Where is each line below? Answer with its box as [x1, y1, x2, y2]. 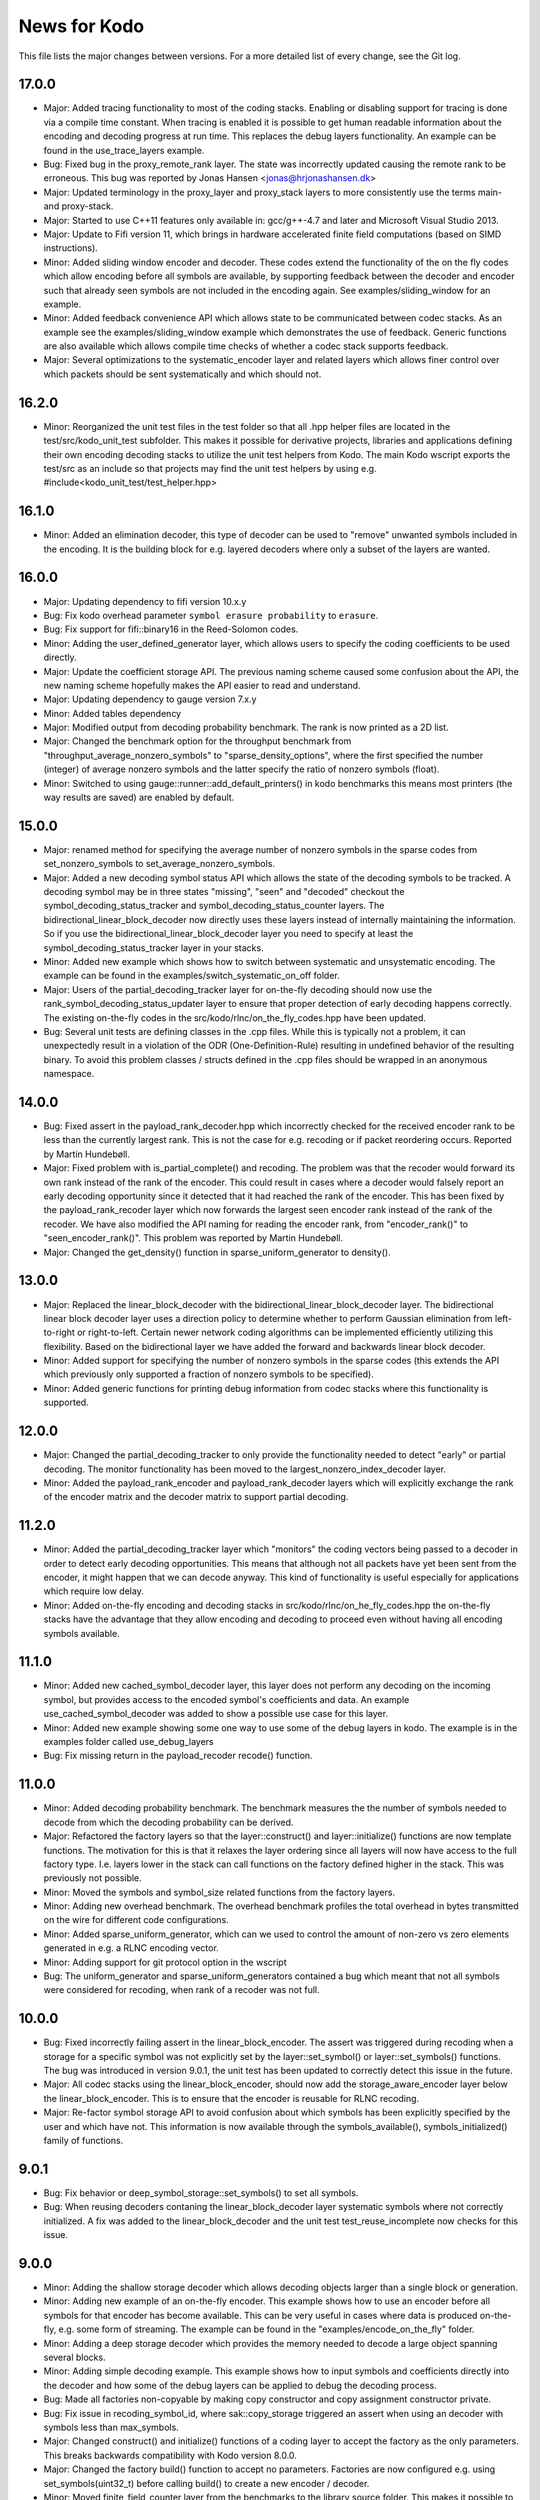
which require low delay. [43, 1585, 144, 1597]
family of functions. [43, 2135, 124, 2147]
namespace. [43, 1068, 95, 1080]
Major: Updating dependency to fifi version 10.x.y [43, 595, 247, 607]
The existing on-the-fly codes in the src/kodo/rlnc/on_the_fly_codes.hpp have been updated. [43, 1011, 427, 1024]
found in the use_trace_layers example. [43, 144, 205, 156]
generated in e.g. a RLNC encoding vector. [43, 1942, 219, 1954]
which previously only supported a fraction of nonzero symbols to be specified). [43, 1368, 374, 1380]
